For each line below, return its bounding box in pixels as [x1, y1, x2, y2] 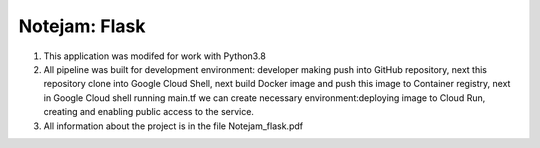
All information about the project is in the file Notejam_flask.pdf [43, 120, 304, 132]
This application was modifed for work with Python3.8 [43, 50, 267, 62]
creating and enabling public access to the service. [43, 106, 255, 118]
